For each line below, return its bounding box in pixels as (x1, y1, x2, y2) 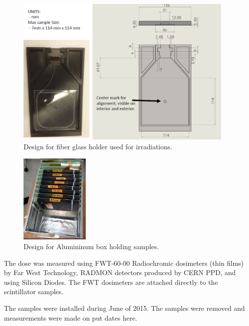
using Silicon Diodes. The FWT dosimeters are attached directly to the (4, 277, 218, 287)
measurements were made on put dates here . (4, 312, 137, 323)
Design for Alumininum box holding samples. (24, 241, 159, 251)
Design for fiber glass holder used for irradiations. (24, 141, 173, 151)
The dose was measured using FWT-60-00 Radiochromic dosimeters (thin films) (4, 257, 244, 268)
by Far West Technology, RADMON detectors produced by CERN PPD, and (4, 267, 236, 278)
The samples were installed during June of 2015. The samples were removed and (4, 303, 245, 313)
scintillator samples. (4, 286, 64, 297)
